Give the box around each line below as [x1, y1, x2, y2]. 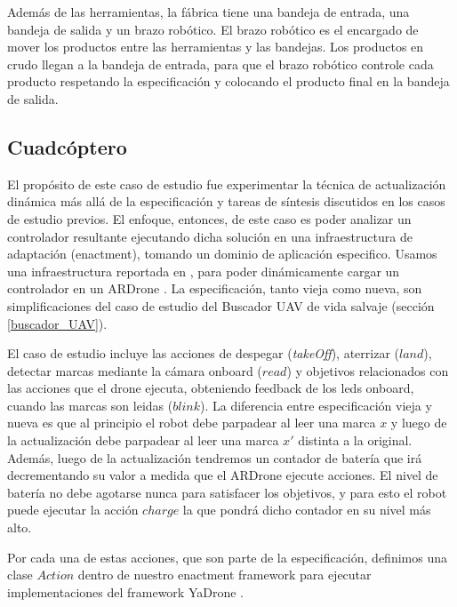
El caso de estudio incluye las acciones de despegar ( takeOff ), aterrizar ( [7, 344, 399, 363]
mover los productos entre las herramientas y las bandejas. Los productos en [7, 37, 424, 56]
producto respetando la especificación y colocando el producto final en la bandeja [7, 72, 450, 91]
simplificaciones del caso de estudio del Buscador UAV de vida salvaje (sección [7, 296, 435, 315]
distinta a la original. [298, 431, 413, 450]
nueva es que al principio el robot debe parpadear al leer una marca [7, 413, 376, 432]
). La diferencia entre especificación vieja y [199, 395, 432, 414]
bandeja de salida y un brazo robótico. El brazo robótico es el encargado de [7, 20, 419, 38]
